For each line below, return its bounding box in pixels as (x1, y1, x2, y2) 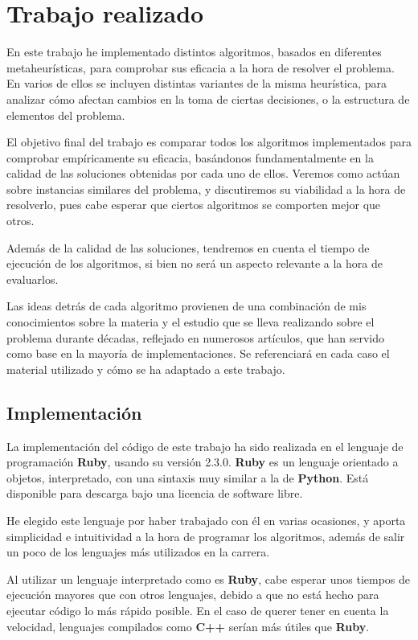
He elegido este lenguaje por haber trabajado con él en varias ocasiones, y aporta (6, 511, 406, 528)
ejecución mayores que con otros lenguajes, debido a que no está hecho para (6, 586, 379, 603)
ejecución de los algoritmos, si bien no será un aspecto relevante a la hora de (6, 255, 383, 272)
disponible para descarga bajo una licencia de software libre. (6, 485, 303, 502)
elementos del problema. (6, 106, 125, 123)
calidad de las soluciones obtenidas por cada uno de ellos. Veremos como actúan (6, 165, 400, 182)
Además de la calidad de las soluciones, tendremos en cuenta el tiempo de (6, 239, 370, 256)
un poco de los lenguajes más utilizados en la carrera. (6, 544, 270, 560)
